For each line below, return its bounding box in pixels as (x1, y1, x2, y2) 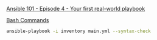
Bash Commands (6, 17, 49, 23)
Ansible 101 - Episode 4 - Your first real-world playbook (6, 5, 145, 12)
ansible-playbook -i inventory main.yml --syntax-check (6, 28, 151, 34)
